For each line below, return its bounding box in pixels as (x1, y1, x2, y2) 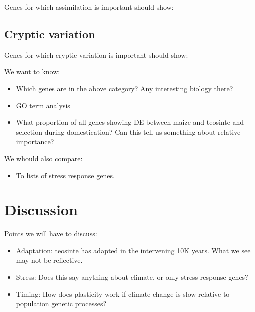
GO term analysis (16, 100, 70, 110)
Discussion (4, 199, 78, 220)
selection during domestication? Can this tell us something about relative (16, 126, 241, 137)
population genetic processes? (16, 298, 107, 309)
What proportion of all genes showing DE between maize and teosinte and (16, 117, 244, 127)
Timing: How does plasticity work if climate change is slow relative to (16, 288, 230, 299)
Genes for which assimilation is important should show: (4, 2, 174, 12)
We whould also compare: (4, 153, 83, 163)
